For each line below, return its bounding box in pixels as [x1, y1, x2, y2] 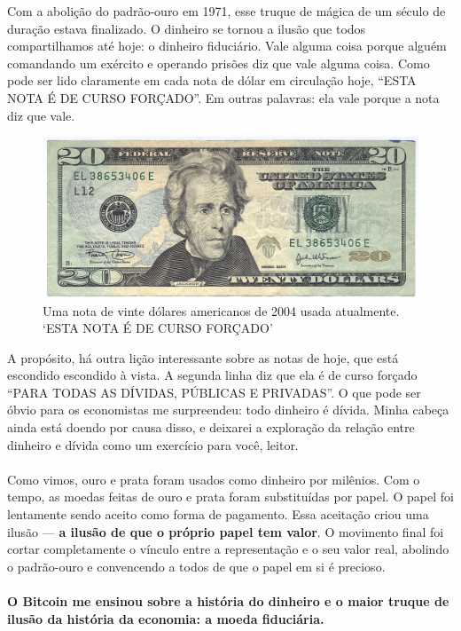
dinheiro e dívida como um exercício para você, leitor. [7, 435, 299, 454]
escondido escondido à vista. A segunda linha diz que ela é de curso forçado [7, 366, 418, 384]
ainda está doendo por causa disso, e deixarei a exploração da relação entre [7, 418, 415, 437]
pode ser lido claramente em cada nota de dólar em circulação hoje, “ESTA [7, 71, 417, 90]
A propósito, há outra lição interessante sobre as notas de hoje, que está [7, 348, 399, 367]
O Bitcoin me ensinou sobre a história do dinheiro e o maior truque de [7, 592, 449, 611]
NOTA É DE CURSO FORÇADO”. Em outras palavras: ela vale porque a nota [7, 88, 440, 106]
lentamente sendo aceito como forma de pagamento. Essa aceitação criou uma [7, 505, 429, 524]
